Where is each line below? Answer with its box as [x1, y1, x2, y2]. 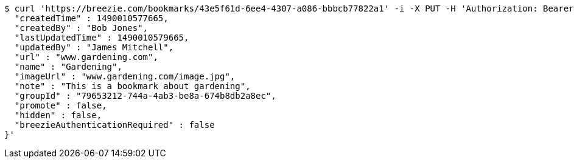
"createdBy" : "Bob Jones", [14, 23, 149, 33]
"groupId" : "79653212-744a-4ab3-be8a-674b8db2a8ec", [14, 91, 276, 101]
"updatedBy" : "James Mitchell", [14, 42, 174, 52]
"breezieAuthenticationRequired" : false [14, 120, 215, 130]
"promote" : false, [14, 101, 107, 110]
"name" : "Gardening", [14, 62, 122, 72]
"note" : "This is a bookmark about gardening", [14, 81, 251, 91]
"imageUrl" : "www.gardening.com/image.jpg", [14, 72, 236, 81]
